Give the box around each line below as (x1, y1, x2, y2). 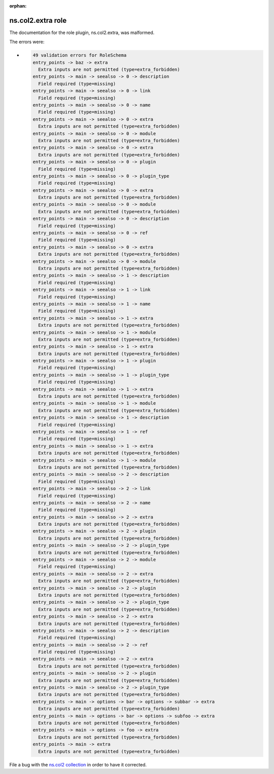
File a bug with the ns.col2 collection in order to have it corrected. (9, 761, 147, 767)
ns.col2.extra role (9, 16, 67, 25)
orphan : (9, 3, 27, 9)
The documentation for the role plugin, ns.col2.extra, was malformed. (9, 29, 155, 36)
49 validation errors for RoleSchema (32, 52, 127, 58)
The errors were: (9, 39, 45, 45)
